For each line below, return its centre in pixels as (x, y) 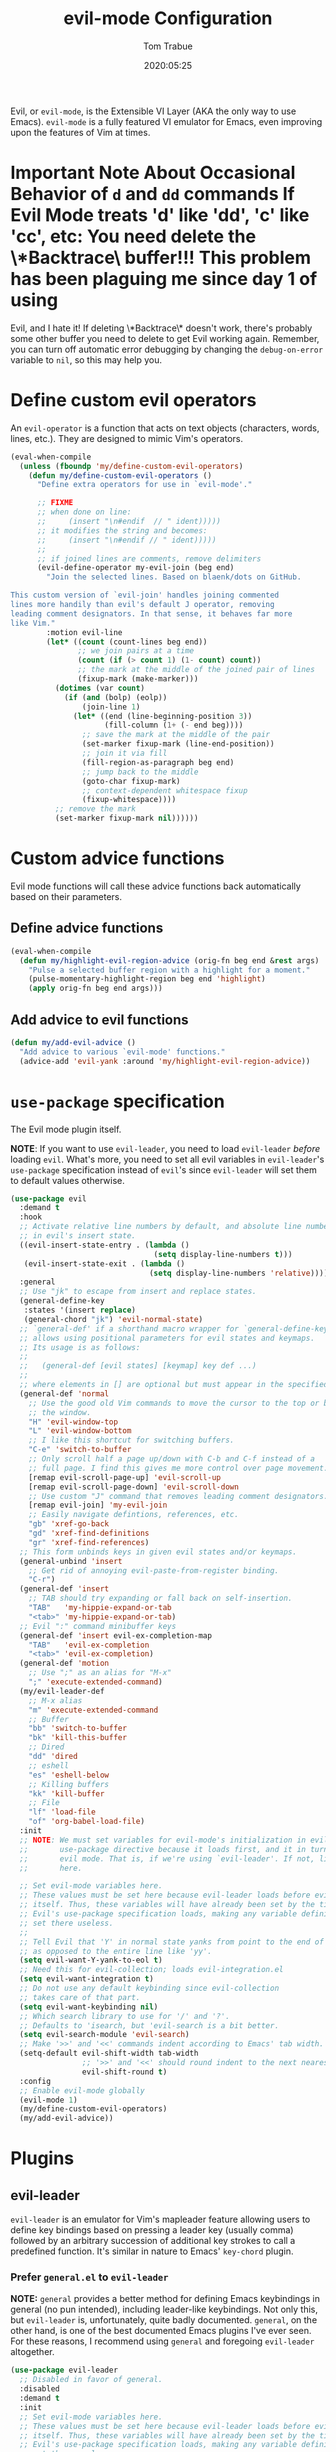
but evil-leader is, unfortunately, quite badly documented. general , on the (164, 2320)
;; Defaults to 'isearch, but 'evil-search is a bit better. (149, 2025)
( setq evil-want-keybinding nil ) (89, 2007)
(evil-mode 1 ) (48, 2100)
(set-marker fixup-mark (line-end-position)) (178, 744)
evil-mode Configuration (168, 18)
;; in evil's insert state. (78, 1236)
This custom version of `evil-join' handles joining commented (145, 595)
